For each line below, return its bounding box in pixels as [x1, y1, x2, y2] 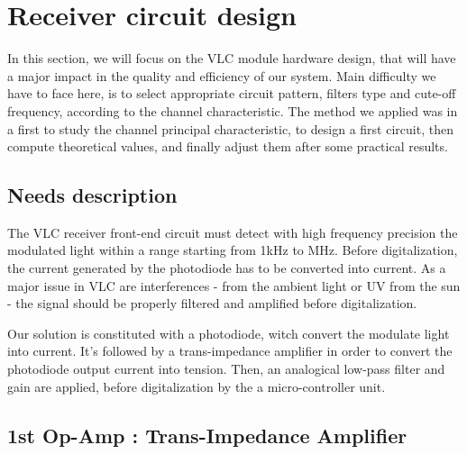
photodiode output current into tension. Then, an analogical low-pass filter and [7, 359, 445, 378]
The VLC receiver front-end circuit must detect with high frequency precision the [7, 222, 458, 241]
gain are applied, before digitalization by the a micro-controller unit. [7, 377, 386, 395]
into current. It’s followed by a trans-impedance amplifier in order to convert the [7, 341, 453, 360]
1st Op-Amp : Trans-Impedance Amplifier [7, 421, 407, 449]
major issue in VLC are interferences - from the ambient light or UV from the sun [7, 276, 461, 295]
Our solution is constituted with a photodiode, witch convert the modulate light [7, 323, 450, 342]
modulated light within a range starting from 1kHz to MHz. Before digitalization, [7, 241, 458, 259]
